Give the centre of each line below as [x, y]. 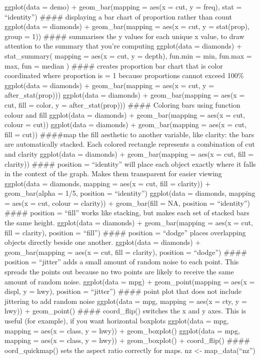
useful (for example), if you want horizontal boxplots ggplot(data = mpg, [117, 320]
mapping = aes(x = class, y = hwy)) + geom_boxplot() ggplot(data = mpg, [122, 330]
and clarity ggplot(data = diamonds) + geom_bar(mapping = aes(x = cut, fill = [129, 153]
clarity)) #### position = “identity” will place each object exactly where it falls [130, 163]
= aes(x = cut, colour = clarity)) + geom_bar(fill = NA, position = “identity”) [127, 203]
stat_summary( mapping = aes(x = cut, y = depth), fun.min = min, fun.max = [128, 55]
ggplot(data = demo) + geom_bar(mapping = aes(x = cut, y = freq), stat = [123, 7]
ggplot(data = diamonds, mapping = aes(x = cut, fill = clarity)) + [108, 183]
